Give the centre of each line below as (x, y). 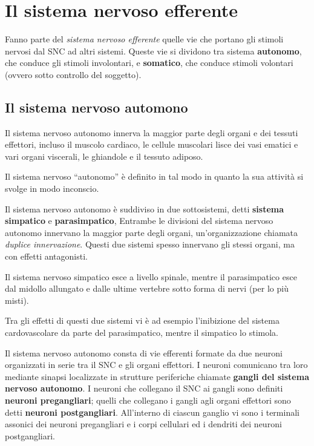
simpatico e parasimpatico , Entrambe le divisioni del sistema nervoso (139, 221)
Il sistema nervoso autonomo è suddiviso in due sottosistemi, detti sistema (145, 208)
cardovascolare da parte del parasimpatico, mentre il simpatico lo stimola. (142, 333)
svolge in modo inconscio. (52, 189)
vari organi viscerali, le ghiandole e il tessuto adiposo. (104, 156)
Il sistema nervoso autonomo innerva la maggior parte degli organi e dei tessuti (152, 132)
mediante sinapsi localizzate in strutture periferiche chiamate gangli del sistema (157, 376)
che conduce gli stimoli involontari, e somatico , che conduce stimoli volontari (149, 63)
